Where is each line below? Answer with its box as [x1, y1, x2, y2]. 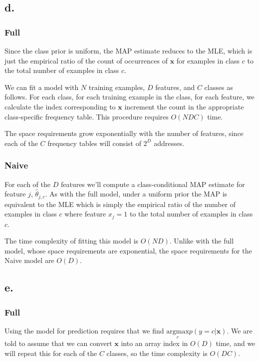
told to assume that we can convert [4, 338, 112, 348]
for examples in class [176, 55, 240, 65]
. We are [227, 325, 253, 336]
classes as [204, 81, 233, 92]
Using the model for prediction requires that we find [4, 325, 164, 336]
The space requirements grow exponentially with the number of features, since [4, 128, 244, 138]
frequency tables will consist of [47, 137, 141, 148]
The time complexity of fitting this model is [4, 235, 139, 246]
